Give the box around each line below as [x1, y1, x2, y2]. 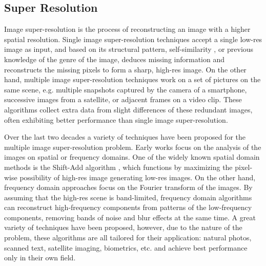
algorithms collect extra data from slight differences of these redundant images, [4, 104, 253, 115]
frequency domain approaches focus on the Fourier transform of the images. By [4, 182, 253, 193]
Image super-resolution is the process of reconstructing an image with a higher [4, 24, 251, 34]
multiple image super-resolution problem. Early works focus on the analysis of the [4, 141, 261, 152]
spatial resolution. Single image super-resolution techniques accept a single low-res [4, 33, 262, 44]
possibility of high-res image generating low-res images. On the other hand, [19, 172, 256, 182]
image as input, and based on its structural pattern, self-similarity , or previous [4, 44, 254, 54]
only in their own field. [4, 252, 76, 263]
